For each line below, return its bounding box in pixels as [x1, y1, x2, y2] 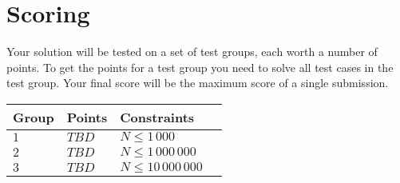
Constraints [120, 107, 195, 126]
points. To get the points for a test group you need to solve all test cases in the [6, 58, 394, 75]
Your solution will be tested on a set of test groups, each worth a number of [6, 43, 378, 60]
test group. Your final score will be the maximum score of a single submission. [6, 74, 389, 91]
